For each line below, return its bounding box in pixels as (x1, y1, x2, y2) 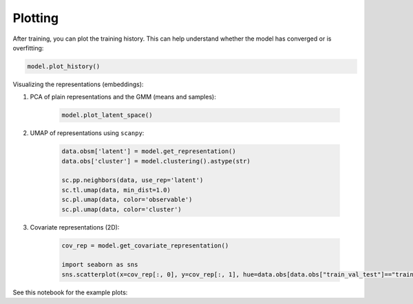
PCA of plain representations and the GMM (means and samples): (30, 93, 216, 101)
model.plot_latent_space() (61, 111, 153, 119)
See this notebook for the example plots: (12, 288, 128, 296)
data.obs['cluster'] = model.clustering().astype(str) (61, 157, 251, 165)
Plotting (12, 10, 59, 26)
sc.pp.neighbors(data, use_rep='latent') (61, 176, 204, 184)
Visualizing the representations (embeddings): (12, 80, 144, 88)
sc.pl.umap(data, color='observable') (61, 196, 193, 203)
